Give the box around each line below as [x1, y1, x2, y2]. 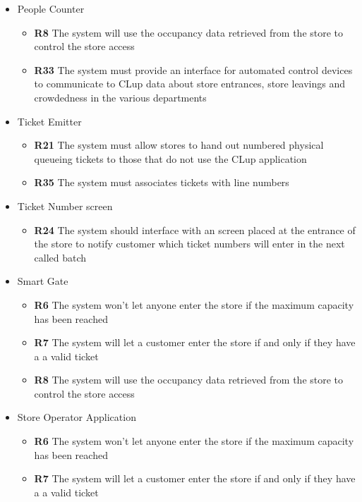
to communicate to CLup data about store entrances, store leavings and [34, 76, 346, 91]
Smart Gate [17, 274, 68, 288]
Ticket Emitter [17, 114, 82, 128]
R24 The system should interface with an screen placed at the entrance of [34, 222, 356, 237]
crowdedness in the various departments [34, 90, 207, 104]
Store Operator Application [17, 410, 136, 424]
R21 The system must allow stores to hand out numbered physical [34, 137, 324, 152]
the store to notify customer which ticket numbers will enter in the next [34, 236, 345, 251]
